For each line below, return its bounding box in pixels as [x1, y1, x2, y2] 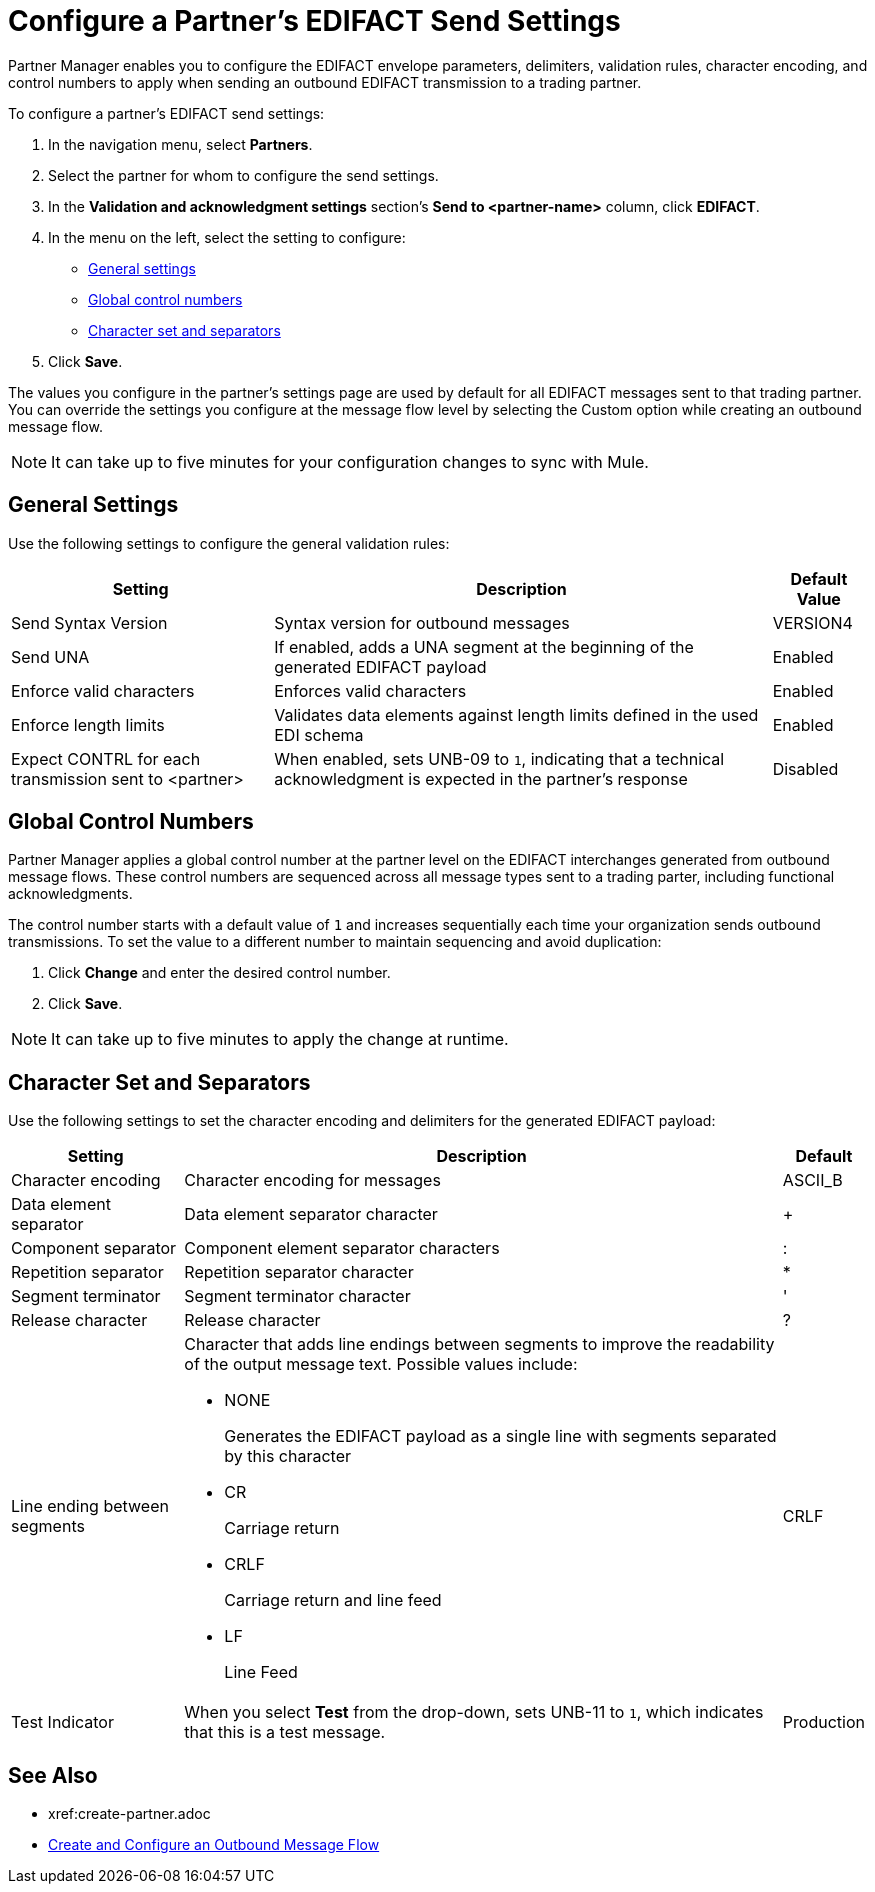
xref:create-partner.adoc [48, 1805, 211, 1823]
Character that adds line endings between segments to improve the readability [184, 1334, 775, 1355]
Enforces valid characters [274, 680, 467, 701]
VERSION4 [772, 612, 853, 633]
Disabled [772, 758, 839, 779]
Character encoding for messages [184, 1170, 441, 1191]
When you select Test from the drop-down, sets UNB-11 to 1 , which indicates [184, 1702, 764, 1723]
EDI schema [274, 724, 364, 745]
